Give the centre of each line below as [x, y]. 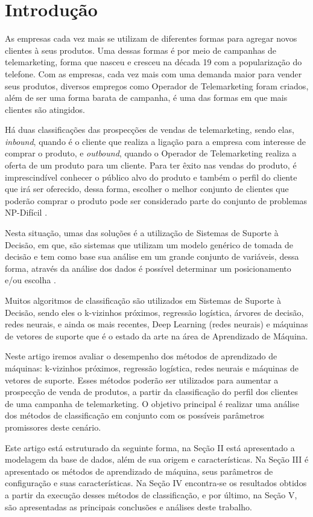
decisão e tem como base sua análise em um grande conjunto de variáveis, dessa [152, 256]
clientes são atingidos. [45, 109]
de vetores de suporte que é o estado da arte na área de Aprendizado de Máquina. [156, 336]
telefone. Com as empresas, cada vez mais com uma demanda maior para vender [153, 73]
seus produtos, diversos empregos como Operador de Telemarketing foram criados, [157, 85]
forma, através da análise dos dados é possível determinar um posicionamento [148, 268]
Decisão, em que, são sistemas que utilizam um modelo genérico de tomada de [149, 244]
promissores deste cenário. [53, 427]
